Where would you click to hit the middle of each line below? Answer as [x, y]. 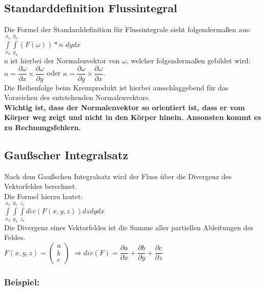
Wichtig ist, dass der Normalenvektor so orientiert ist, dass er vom [125, 107]
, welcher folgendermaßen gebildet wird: [188, 60]
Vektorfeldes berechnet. [41, 186]
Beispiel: [22, 282]
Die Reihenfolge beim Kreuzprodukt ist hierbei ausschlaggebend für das [116, 87]
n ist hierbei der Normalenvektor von [62, 60]
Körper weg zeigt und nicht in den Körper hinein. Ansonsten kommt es [133, 117]
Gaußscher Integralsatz [66, 154]
